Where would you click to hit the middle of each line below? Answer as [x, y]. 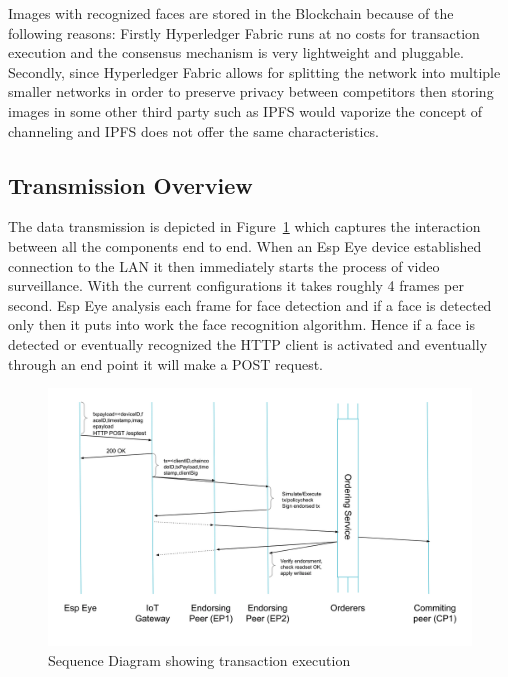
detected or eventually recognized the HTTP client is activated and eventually [248, 343]
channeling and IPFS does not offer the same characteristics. [194, 130]
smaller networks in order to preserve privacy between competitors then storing [251, 91]
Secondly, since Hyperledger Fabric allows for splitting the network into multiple [254, 71]
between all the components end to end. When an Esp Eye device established [245, 245]
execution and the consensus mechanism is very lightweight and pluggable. [236, 52]
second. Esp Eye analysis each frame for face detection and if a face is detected [250, 304]
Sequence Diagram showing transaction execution [199, 660]
